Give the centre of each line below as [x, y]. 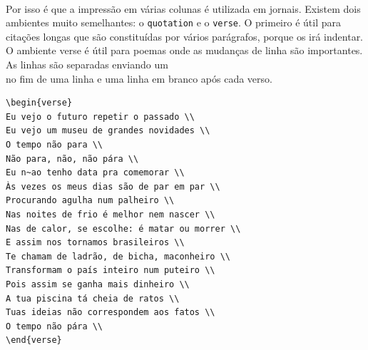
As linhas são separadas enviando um [87, 65]
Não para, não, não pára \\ [72, 159]
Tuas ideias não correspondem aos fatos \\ [111, 313]
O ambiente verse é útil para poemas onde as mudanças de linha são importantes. [184, 50]
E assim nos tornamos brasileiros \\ [95, 243]
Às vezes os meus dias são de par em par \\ [113, 186]
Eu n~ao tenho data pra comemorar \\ [95, 173]
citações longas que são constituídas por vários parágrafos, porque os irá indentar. [185, 36]
